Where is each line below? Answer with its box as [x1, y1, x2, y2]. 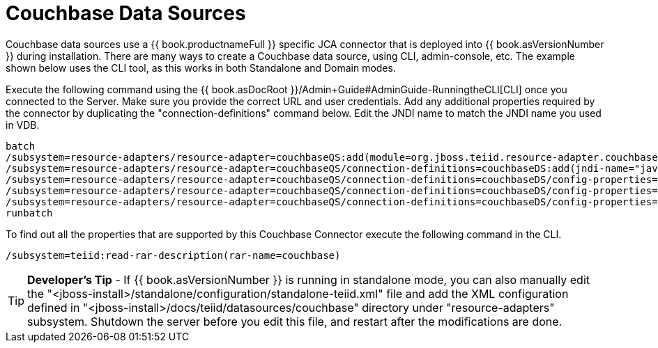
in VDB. [6, 118, 40, 131]
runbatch [6, 207, 53, 219]
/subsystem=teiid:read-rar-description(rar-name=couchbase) [6, 249, 341, 261]
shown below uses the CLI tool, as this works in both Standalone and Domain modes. [6, 61, 396, 74]
